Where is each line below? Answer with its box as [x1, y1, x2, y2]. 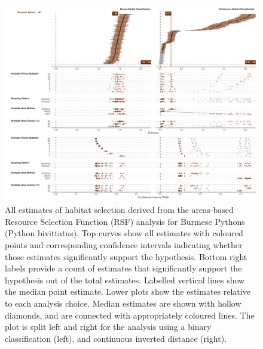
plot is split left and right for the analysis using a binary [5, 320, 212, 333]
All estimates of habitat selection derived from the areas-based [5, 203, 234, 216]
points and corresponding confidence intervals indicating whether [5, 238, 243, 251]
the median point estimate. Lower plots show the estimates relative [5, 285, 250, 298]
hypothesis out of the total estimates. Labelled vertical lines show [5, 273, 245, 286]
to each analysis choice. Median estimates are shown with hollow [5, 297, 241, 309]
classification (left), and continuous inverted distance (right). [5, 332, 227, 344]
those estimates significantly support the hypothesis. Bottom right [5, 250, 247, 262]
